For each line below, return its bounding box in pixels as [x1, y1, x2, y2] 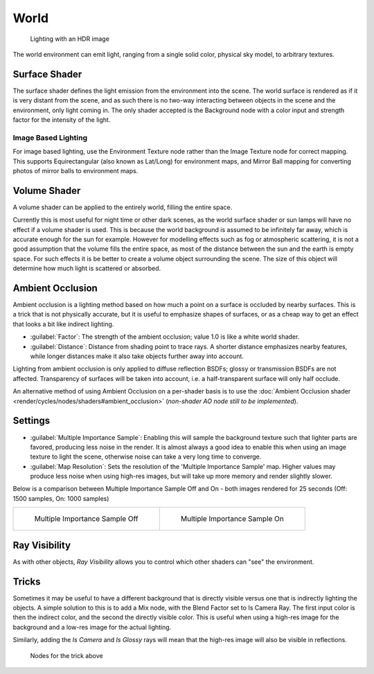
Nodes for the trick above [30, 651, 103, 659]
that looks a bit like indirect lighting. [12, 319, 114, 328]
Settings [12, 415, 51, 427]
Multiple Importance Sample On [180, 514, 284, 524]
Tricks [12, 576, 41, 587]
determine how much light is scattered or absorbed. [12, 264, 161, 273]
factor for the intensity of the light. [12, 116, 111, 124]
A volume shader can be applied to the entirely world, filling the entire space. [12, 203, 233, 211]
